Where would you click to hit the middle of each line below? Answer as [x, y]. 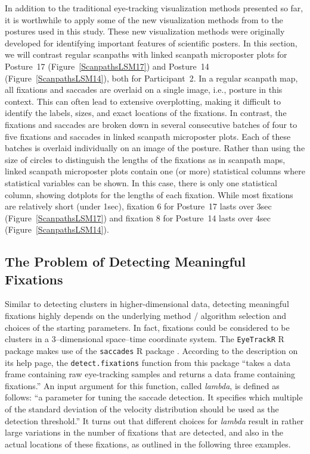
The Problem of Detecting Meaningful [125, 262]
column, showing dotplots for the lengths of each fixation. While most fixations [149, 194]
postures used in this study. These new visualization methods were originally [145, 31]
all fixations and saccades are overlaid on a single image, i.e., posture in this [144, 90]
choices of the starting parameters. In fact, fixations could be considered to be [147, 327]
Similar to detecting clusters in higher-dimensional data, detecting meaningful [147, 304]
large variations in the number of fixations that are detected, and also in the [144, 432]
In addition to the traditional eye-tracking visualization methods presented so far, [154, 8]
